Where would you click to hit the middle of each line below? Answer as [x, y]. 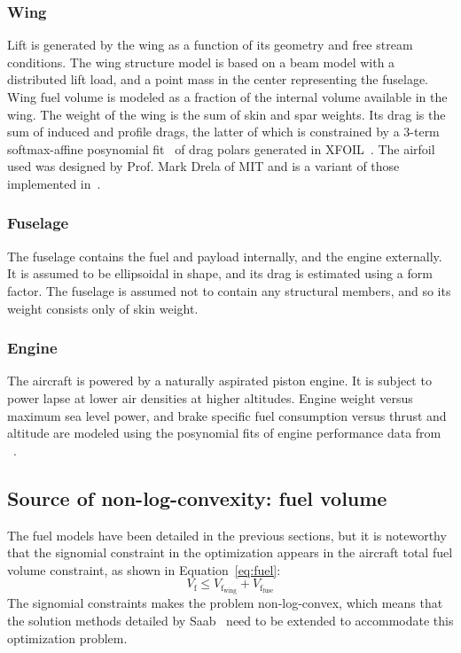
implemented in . [54, 183]
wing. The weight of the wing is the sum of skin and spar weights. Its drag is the [227, 114]
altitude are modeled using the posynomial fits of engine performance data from [224, 433]
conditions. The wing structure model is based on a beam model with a [201, 62]
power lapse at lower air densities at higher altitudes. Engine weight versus [210, 397]
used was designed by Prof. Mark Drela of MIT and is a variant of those [203, 166]
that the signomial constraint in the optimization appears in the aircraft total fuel [230, 552]
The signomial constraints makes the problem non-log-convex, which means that [225, 603]
